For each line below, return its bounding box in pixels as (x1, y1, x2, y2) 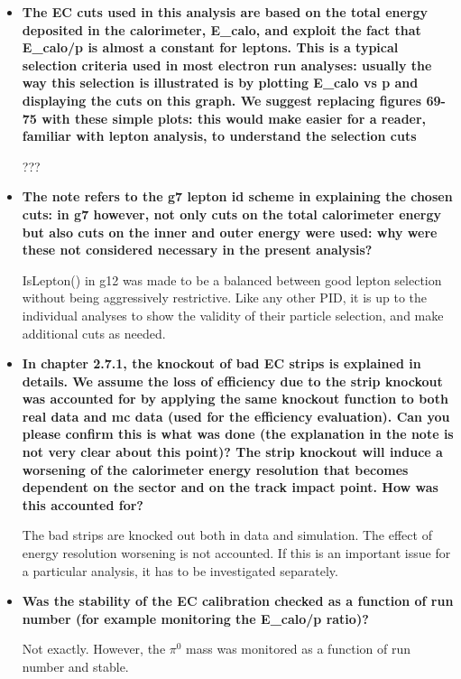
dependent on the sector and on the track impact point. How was (22, 478, 438, 497)
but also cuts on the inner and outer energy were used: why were (22, 222, 438, 241)
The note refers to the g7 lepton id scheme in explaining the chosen (22, 187, 453, 206)
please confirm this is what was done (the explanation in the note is (22, 424, 454, 443)
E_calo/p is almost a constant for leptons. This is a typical (22, 38, 399, 57)
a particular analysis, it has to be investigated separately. (22, 561, 338, 580)
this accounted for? (22, 495, 143, 514)
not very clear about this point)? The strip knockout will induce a (22, 442, 443, 461)
